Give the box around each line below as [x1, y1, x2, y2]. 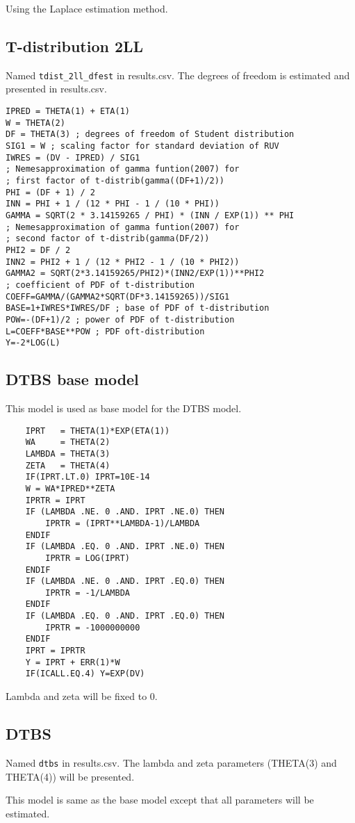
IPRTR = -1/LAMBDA [45, 587, 130, 598]
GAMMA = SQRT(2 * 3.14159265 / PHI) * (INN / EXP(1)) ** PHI [6, 210, 295, 220]
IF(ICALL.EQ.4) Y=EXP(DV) [25, 669, 145, 679]
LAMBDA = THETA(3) [25, 448, 110, 459]
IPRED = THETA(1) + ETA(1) [6, 106, 130, 117]
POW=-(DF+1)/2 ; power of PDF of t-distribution [6, 314, 235, 325]
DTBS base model [6, 368, 139, 390]
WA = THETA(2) [25, 437, 110, 448]
